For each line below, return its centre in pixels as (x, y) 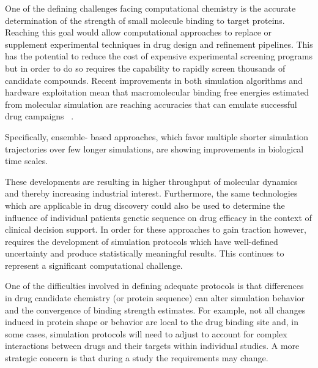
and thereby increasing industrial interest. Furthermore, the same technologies (151, 193)
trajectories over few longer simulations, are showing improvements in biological (154, 148)
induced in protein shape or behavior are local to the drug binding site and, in (152, 322)
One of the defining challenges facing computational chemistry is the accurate (150, 8)
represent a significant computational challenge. (94, 265)
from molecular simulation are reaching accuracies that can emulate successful (151, 104)
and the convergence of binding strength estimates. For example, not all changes (155, 310)
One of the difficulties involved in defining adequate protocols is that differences (154, 286)
